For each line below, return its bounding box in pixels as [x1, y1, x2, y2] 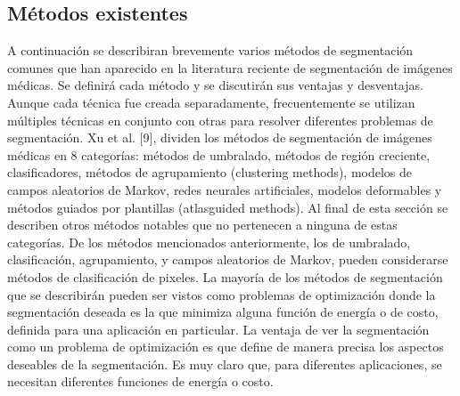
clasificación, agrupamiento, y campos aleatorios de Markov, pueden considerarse [7, 250, 448, 269]
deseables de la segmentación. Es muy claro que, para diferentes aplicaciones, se [7, 354, 442, 373]
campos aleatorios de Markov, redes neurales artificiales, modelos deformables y [7, 180, 442, 198]
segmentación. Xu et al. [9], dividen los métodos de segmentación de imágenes [7, 128, 432, 147]
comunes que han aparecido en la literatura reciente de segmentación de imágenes [7, 58, 453, 77]
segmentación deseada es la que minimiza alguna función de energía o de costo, [7, 303, 439, 321]
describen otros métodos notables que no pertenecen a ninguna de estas [7, 215, 398, 234]
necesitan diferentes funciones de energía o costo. [7, 372, 274, 391]
